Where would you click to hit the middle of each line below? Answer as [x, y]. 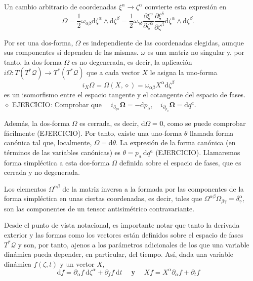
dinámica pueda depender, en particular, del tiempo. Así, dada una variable [119, 254]
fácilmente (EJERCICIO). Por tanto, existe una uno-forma [93, 133]
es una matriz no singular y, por [196, 52]
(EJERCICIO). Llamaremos [198, 152]
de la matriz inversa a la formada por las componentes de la [153, 188]
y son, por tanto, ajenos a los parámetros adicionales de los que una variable [134, 244]
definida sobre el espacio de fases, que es [180, 162]
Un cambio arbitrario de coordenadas [60, 6]
